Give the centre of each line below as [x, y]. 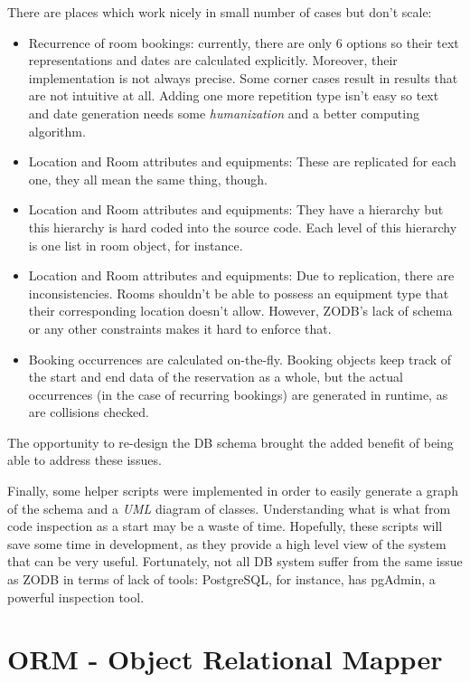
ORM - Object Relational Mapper [225, 659]
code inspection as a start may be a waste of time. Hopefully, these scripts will [225, 526]
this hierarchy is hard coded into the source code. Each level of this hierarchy [243, 227]
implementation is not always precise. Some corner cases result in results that [243, 77]
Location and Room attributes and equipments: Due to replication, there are [241, 275]
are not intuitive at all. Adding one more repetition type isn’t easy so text [234, 95]
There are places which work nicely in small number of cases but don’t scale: [220, 12]
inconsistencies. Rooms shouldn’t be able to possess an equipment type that [239, 293]
